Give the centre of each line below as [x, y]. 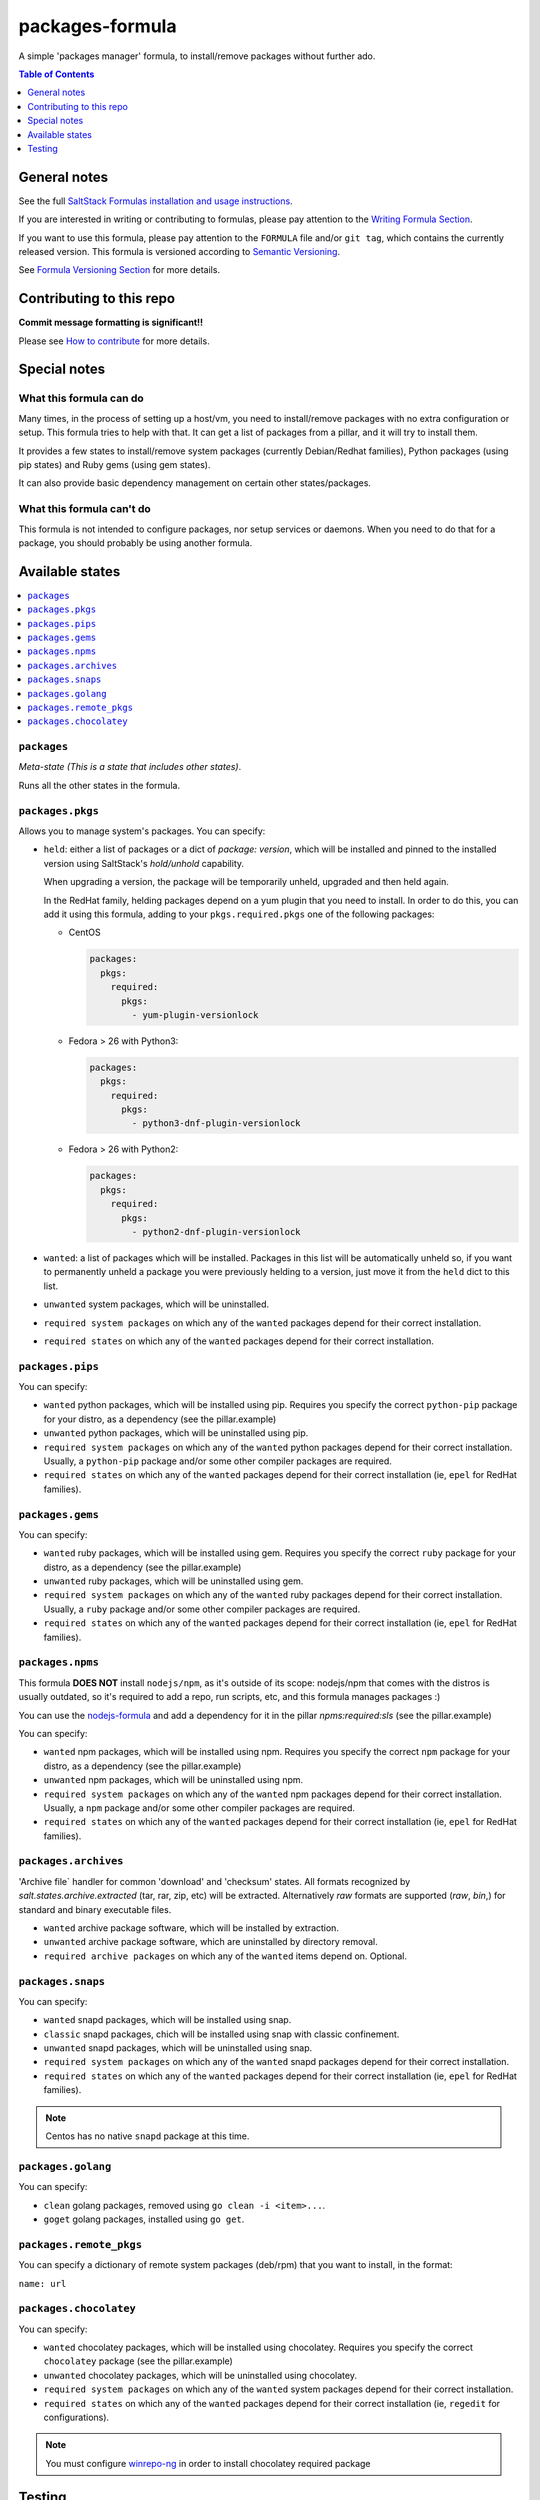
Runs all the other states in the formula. [99, 785]
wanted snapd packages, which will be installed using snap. [167, 2020]
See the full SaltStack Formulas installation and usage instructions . [156, 201]
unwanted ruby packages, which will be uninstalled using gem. [173, 1581]
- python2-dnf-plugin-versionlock [216, 1231]
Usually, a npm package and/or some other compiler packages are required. [199, 1807]
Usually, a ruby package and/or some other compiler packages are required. [202, 1609]
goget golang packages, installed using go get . [144, 2219]
